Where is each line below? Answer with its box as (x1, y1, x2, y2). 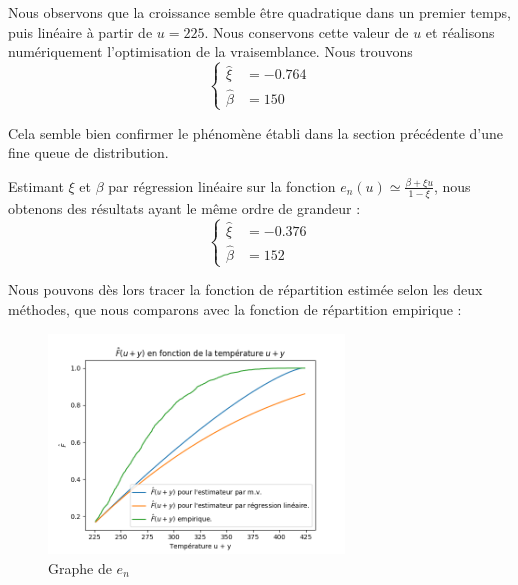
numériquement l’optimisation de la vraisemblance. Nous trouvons (8, 41, 413, 62)
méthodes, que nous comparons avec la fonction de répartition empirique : (8, 298, 462, 319)
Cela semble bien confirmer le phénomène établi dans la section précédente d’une (8, 122, 503, 143)
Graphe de (48, 557, 112, 578)
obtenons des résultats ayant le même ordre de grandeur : (8, 197, 361, 218)
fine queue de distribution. (8, 142, 169, 163)
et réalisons (425, 21, 495, 42)
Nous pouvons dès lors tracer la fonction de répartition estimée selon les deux (8, 279, 483, 300)
